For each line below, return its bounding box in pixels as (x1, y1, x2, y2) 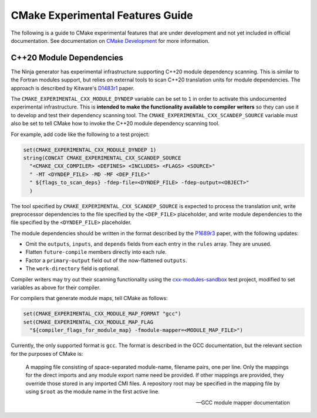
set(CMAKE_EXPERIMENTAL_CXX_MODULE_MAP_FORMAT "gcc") (23, 311, 181, 317)
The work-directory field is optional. (25, 265, 120, 272)
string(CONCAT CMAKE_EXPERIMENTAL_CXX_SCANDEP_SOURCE (23, 154, 181, 161)
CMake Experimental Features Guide (11, 9, 193, 22)
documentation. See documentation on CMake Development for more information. (11, 37, 210, 44)
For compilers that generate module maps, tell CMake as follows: (11, 295, 168, 302)
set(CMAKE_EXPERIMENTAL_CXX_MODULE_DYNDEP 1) (23, 147, 157, 153)
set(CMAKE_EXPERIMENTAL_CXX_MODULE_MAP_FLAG (23, 318, 154, 325)
